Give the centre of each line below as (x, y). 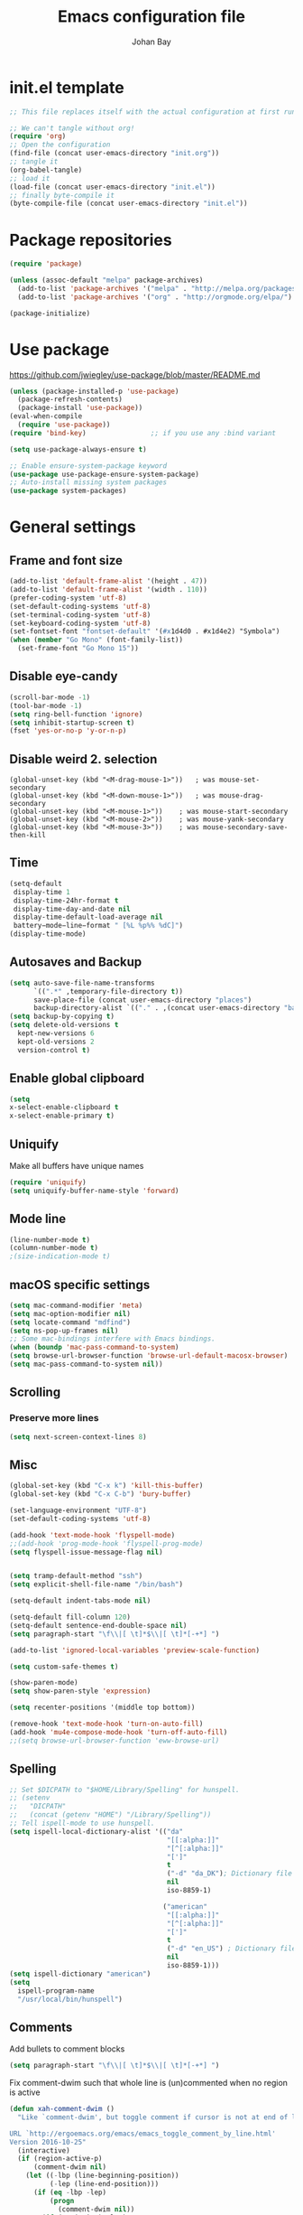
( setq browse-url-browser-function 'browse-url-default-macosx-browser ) (149, 1356)
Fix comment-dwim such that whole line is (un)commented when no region (149, 2083)
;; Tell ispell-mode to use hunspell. (82, 1823)
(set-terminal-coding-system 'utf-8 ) (80, 615)
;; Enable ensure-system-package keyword (88, 466)
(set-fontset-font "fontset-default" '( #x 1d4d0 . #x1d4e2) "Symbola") (145, 631)
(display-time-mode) (48, 934)
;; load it (30, 178)
